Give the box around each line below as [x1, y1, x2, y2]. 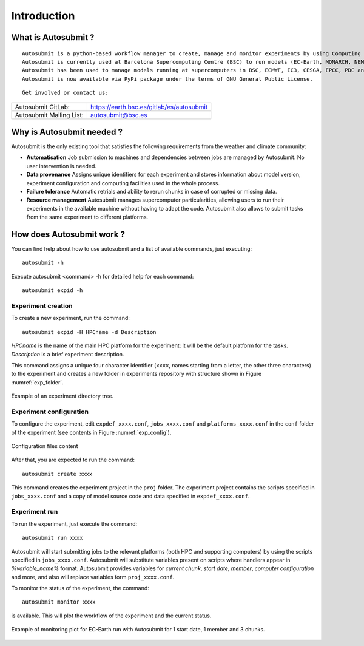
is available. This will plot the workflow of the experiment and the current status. [11, 612, 212, 619]
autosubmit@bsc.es [90, 110, 147, 119]
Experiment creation [11, 302, 73, 310]
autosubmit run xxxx [22, 534, 83, 542]
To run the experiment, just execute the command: [11, 520, 138, 528]
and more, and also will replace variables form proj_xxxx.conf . [11, 573, 175, 580]
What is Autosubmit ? [11, 32, 95, 42]
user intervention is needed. [26, 162, 97, 169]
